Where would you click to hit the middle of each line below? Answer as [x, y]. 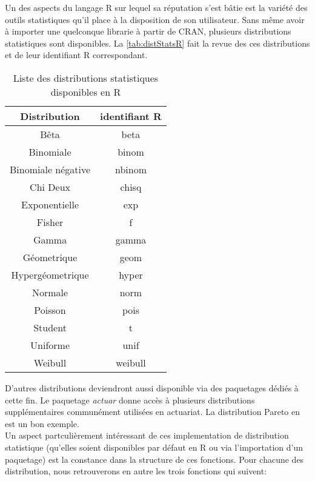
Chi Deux [50, 187]
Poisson [50, 310]
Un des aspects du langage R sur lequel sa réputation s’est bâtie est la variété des [156, 7]
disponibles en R [86, 91]
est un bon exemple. [42, 423]
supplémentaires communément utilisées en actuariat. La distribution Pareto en [153, 412]
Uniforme [50, 345]
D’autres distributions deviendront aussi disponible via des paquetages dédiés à [152, 387]
